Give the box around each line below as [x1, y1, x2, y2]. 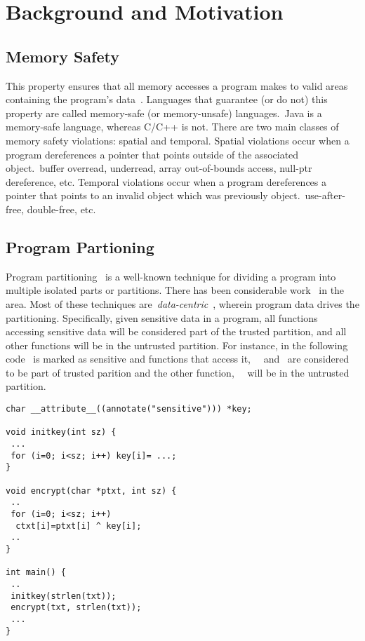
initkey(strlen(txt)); [11, 591, 117, 601]
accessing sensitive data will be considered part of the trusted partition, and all [6, 324, 347, 339]
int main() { [6, 567, 66, 578]
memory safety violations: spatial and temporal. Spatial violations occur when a [6, 133, 350, 147]
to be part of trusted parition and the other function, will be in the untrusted [6, 365, 350, 379]
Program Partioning [6, 236, 154, 257]
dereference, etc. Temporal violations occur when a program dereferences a [6, 174, 326, 189]
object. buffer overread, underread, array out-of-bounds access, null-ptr [6, 161, 312, 175]
